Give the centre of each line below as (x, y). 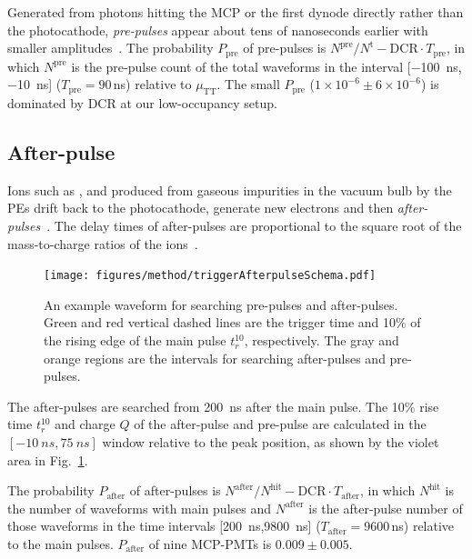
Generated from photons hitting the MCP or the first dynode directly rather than (236, 12)
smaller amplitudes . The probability (110, 48)
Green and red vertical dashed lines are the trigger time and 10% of (232, 322)
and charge (85, 424)
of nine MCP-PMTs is (210, 543)
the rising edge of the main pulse (135, 340)
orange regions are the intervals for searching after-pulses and (215, 358)
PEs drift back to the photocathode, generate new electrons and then (201, 208)
